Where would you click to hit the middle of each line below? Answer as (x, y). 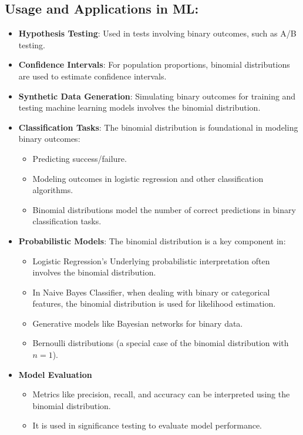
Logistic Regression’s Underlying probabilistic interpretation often (151, 260)
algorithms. (53, 190)
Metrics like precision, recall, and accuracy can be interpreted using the (161, 394)
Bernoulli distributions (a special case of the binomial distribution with (161, 343)
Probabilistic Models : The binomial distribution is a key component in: (152, 240)
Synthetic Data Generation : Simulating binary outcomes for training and (157, 96)
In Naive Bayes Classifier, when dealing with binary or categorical (151, 292)
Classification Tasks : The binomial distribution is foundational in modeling (158, 127)
